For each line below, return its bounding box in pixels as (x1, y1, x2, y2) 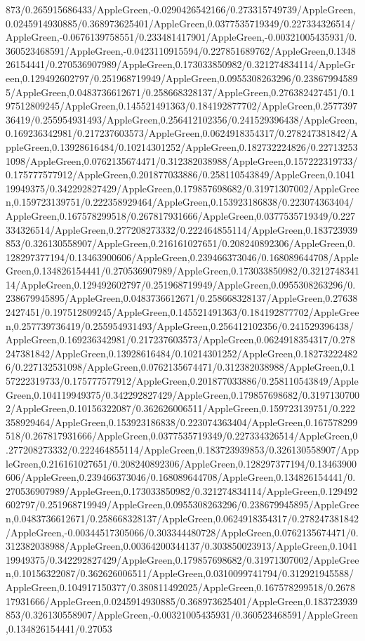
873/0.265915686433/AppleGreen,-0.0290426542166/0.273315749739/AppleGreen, (6, 2, 356, 16)
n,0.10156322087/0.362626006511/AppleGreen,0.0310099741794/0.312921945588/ (6, 566, 354, 581)
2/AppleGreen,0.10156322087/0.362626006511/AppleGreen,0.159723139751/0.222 (6, 401, 356, 416)
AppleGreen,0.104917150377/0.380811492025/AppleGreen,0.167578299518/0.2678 (6, 579, 356, 594)
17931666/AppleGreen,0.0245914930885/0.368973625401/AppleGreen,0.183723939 (6, 593, 358, 608)
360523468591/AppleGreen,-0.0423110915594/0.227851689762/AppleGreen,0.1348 (6, 43, 356, 58)
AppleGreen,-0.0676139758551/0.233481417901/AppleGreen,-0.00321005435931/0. (6, 29, 357, 44)
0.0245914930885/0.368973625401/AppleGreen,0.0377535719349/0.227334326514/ (6, 15, 356, 30)
